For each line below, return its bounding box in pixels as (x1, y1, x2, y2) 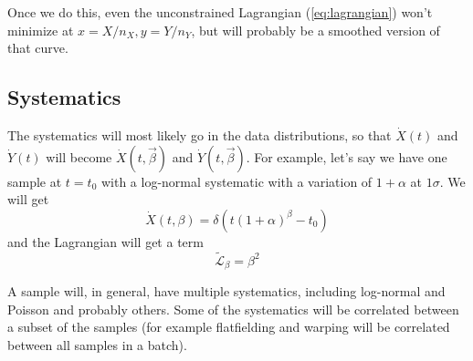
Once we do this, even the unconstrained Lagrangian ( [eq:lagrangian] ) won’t (7, 3, 433, 21)
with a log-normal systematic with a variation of (100, 171, 373, 191)
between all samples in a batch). (7, 335, 187, 354)
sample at (7, 171, 62, 191)
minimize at (7, 20, 74, 39)
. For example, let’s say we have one (246, 147, 447, 166)
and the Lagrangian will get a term (7, 232, 204, 251)
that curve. (7, 38, 68, 57)
